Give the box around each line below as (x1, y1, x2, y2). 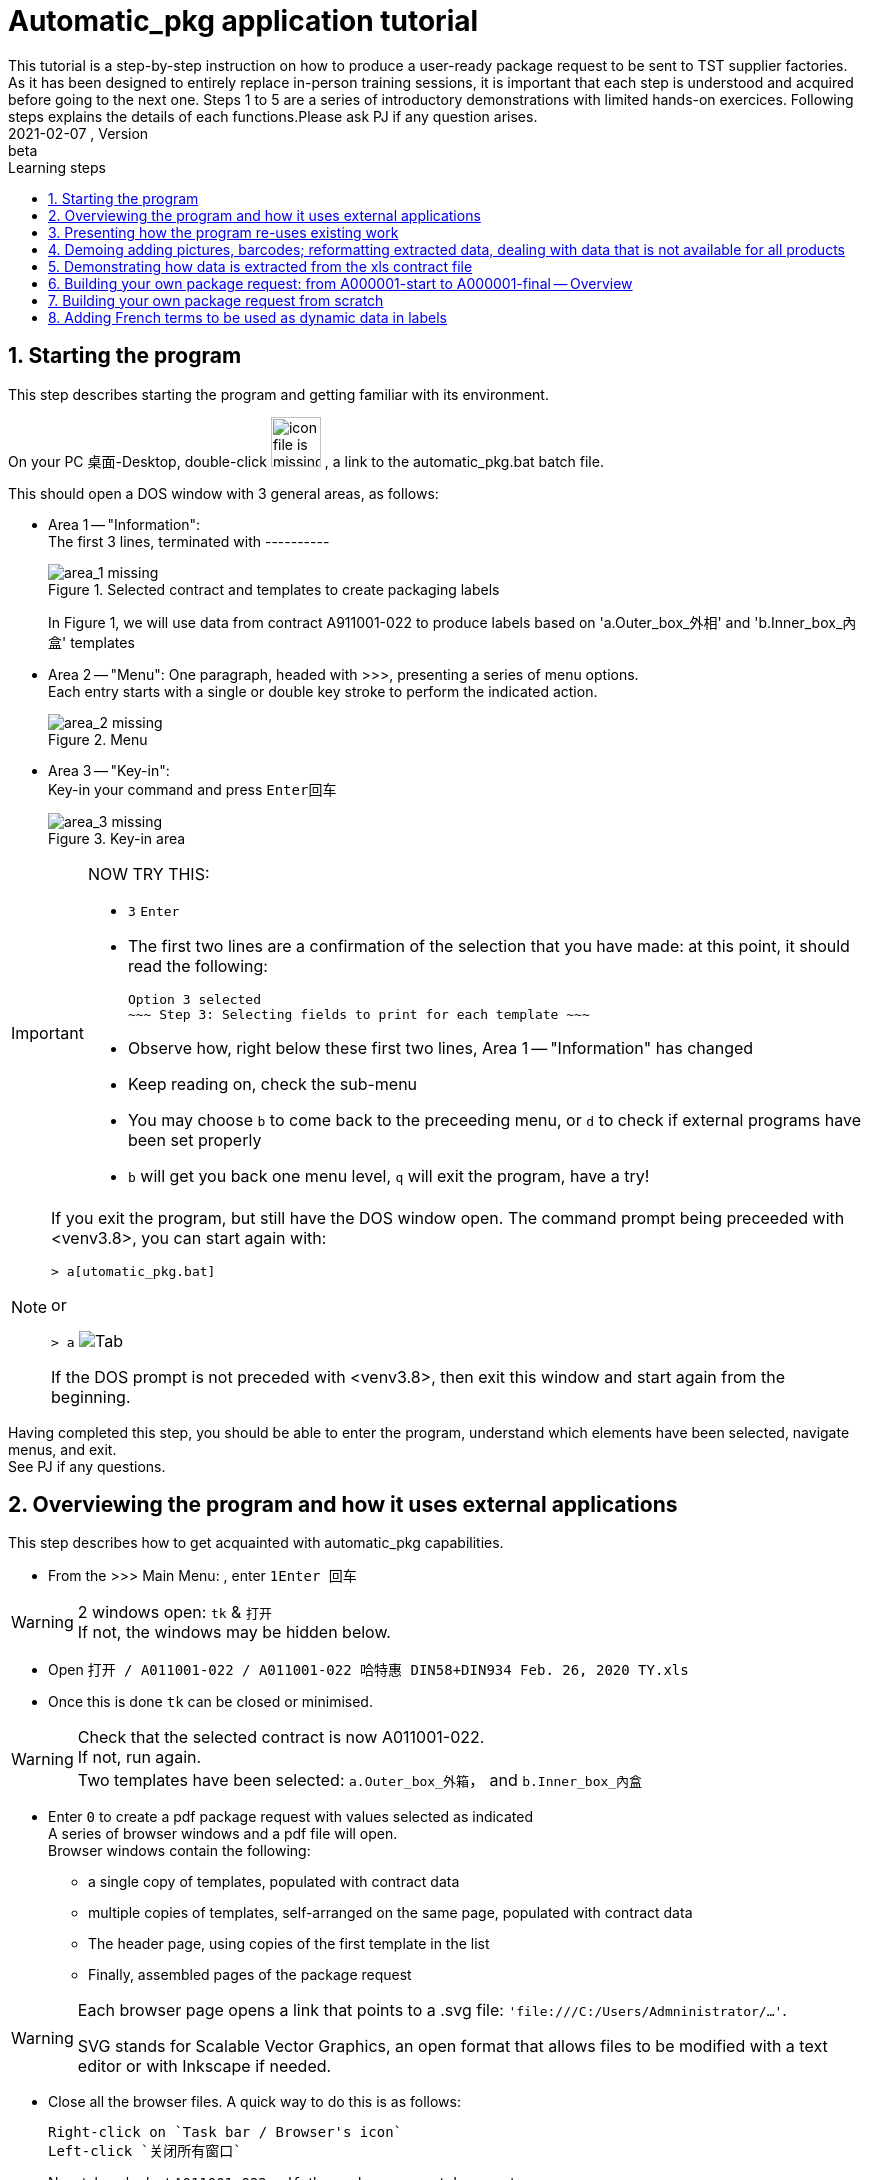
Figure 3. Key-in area (48, 829, 186, 847)
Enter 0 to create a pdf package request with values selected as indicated (48, 1808, 534, 1826)
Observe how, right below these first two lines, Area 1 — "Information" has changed (127, 1037, 754, 1058)
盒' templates (48, 633, 135, 651)
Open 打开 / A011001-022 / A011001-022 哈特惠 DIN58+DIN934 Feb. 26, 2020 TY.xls (48, 1661, 689, 1679)
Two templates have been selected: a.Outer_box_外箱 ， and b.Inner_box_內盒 (77, 1770, 643, 1791)
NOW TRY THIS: (87, 863, 210, 884)
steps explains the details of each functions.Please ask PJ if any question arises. (8, 107, 538, 125)
